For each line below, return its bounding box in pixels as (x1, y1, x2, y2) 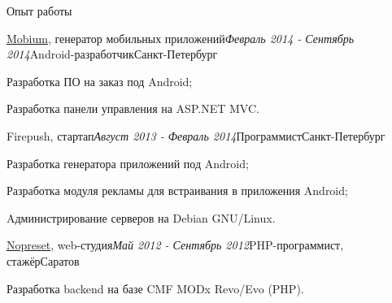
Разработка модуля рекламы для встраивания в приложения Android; (7, 182, 348, 199)
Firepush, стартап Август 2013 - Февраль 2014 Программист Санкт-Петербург (7, 127, 385, 144)
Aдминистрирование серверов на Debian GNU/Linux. (7, 209, 276, 226)
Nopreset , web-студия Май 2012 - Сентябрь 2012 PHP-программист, (7, 236, 344, 253)
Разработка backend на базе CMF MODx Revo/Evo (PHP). (7, 279, 304, 297)
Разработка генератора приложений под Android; (7, 154, 249, 171)
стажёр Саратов (7, 252, 80, 269)
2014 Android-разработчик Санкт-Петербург (7, 45, 218, 63)
